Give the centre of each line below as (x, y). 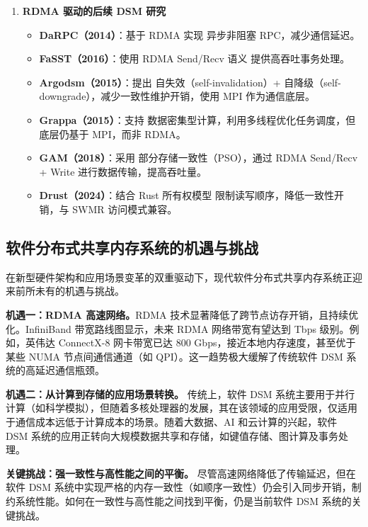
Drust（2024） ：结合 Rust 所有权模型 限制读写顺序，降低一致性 (186, 195)
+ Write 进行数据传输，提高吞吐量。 (123, 171)
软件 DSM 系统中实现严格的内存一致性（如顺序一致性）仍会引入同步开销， (179, 487)
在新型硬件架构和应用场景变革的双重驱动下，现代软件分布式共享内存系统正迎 (184, 277)
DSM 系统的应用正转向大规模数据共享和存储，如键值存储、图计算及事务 (172, 435)
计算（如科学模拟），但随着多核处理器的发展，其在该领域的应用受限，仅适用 (182, 408)
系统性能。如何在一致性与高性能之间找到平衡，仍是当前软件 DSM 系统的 (183, 501)
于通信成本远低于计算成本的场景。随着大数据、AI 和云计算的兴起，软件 (172, 422)
